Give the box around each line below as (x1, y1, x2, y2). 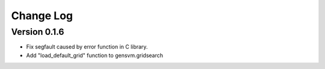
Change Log (11, 9, 73, 22)
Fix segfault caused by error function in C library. (26, 43, 148, 50)
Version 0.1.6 (11, 26, 64, 37)
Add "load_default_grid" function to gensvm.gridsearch (26, 52, 164, 59)
